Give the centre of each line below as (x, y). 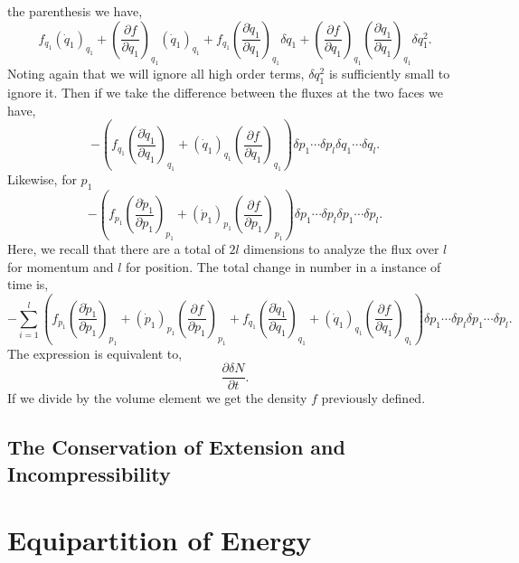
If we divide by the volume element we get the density (157, 398)
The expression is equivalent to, (95, 353)
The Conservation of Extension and (176, 447)
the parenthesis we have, (75, 11)
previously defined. (373, 398)
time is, (28, 284)
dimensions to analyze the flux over (341, 249)
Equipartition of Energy (160, 540)
